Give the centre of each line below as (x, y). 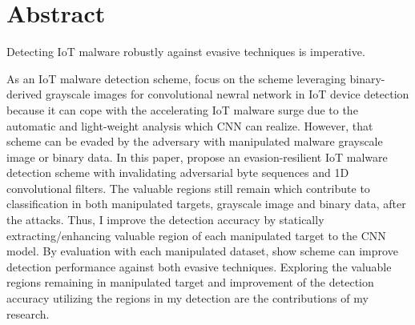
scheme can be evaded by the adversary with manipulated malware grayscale (195, 141)
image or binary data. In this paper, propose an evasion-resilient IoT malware (197, 156)
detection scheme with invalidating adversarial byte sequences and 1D (178, 173)
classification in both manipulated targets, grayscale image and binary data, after (206, 204)
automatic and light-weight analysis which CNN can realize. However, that (190, 125)
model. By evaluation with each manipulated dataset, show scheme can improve (202, 251)
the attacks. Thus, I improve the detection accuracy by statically (165, 220)
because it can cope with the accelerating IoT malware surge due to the (182, 109)
